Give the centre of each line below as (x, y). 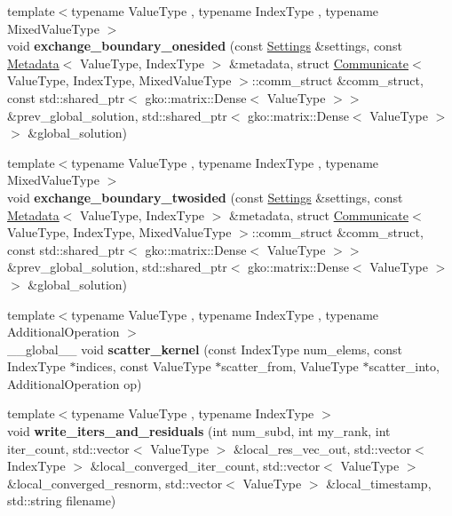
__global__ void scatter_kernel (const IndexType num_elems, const (205, 349)
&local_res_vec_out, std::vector (322, 448)
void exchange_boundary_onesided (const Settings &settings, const (205, 46)
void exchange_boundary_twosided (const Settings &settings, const (205, 197)
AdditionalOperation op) (75, 383)
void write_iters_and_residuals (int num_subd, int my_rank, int (199, 431)
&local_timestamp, (379, 483)
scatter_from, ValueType (290, 366)
